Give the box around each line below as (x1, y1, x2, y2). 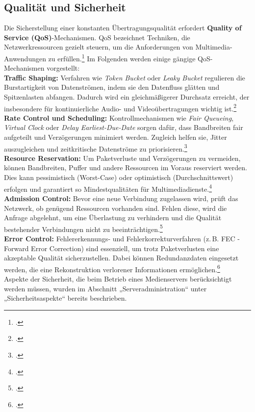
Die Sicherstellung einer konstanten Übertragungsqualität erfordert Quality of (4, 23, 242, 33)
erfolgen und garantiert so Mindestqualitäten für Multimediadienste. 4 (4, 182, 212, 194)
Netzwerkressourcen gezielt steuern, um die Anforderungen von (4, 42, 193, 52)
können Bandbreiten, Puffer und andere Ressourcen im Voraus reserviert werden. (4, 162, 247, 173)
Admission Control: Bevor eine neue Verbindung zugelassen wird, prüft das (4, 193, 238, 203)
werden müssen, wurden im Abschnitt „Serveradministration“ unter (4, 283, 207, 293)
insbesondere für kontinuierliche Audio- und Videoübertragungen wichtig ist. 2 (4, 102, 237, 113)
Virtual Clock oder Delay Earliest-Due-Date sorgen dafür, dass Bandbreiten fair (4, 122, 243, 132)
